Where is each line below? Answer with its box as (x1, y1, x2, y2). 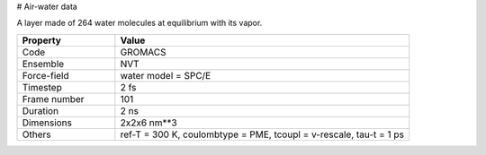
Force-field (22, 69, 69, 82)
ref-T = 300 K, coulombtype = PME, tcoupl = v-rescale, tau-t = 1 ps (120, 128, 405, 141)
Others (22, 128, 51, 141)
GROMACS (120, 46, 166, 58)
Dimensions (22, 116, 72, 129)
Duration (22, 104, 58, 116)
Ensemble (22, 57, 65, 70)
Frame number (22, 92, 85, 105)
